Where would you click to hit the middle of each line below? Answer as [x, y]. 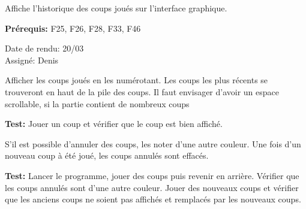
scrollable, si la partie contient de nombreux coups [97, 103]
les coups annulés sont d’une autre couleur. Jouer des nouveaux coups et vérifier [152, 187]
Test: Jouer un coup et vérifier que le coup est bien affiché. [114, 124]
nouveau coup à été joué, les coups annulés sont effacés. [107, 155]
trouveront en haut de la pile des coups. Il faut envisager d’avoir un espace [142, 91]
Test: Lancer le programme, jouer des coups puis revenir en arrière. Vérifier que [152, 175]
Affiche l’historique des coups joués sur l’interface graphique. [116, 8]
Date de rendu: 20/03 [44, 48]
